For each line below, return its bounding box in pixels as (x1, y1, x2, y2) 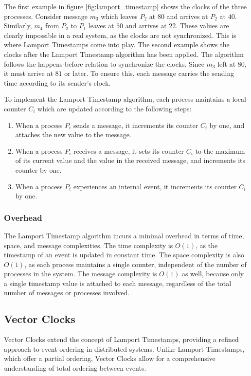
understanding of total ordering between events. (4, 363, 146, 373)
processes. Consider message (4, 11, 88, 21)
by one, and (209, 120, 245, 130)
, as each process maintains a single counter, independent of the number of (24, 259, 247, 269)
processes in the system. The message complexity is (4, 269, 157, 279)
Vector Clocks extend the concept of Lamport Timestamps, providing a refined (4, 334, 239, 344)
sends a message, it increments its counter (73, 120, 198, 130)
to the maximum (195, 145, 245, 156)
